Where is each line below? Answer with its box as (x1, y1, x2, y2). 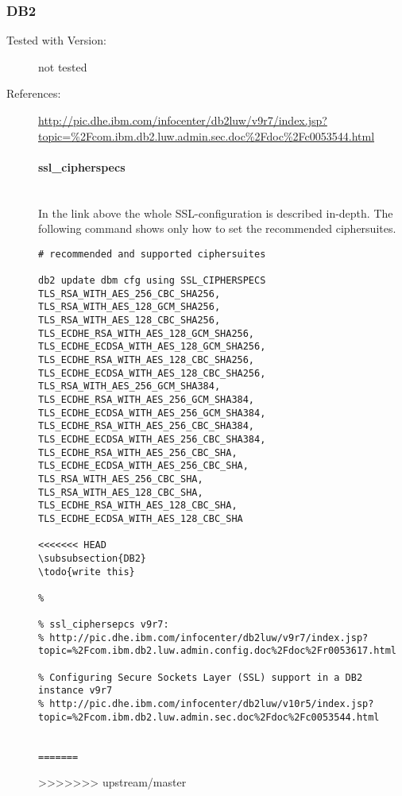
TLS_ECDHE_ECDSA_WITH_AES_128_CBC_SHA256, (38, 367, 266, 379)
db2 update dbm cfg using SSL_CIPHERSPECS (38, 275, 266, 287)
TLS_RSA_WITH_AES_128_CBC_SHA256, (38, 315, 221, 327)
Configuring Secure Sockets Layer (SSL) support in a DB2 (49, 671, 363, 683)
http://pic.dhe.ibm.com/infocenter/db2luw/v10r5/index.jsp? (49, 698, 374, 710)
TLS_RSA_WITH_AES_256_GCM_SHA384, (38, 381, 221, 392)
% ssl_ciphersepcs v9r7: (38, 619, 169, 631)
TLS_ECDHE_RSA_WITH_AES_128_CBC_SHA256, (38, 354, 255, 366)
